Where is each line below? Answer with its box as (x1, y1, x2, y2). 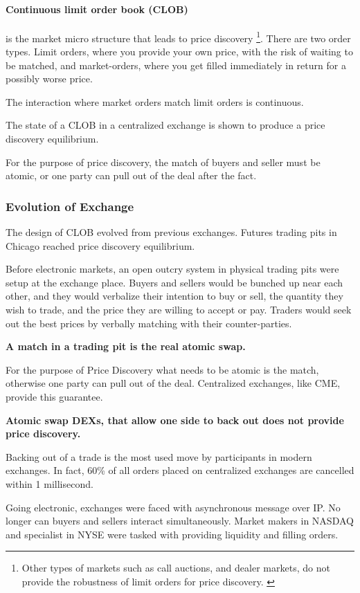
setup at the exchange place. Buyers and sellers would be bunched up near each (6, 275, 343, 289)
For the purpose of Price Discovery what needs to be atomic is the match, (6, 362, 319, 376)
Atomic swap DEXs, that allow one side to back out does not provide (6, 412, 344, 427)
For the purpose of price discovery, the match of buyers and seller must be (6, 154, 321, 169)
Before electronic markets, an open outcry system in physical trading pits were (6, 262, 339, 276)
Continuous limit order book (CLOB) (6, 1, 188, 16)
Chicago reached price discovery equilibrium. (6, 238, 195, 253)
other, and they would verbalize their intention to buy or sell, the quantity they (6, 289, 343, 303)
